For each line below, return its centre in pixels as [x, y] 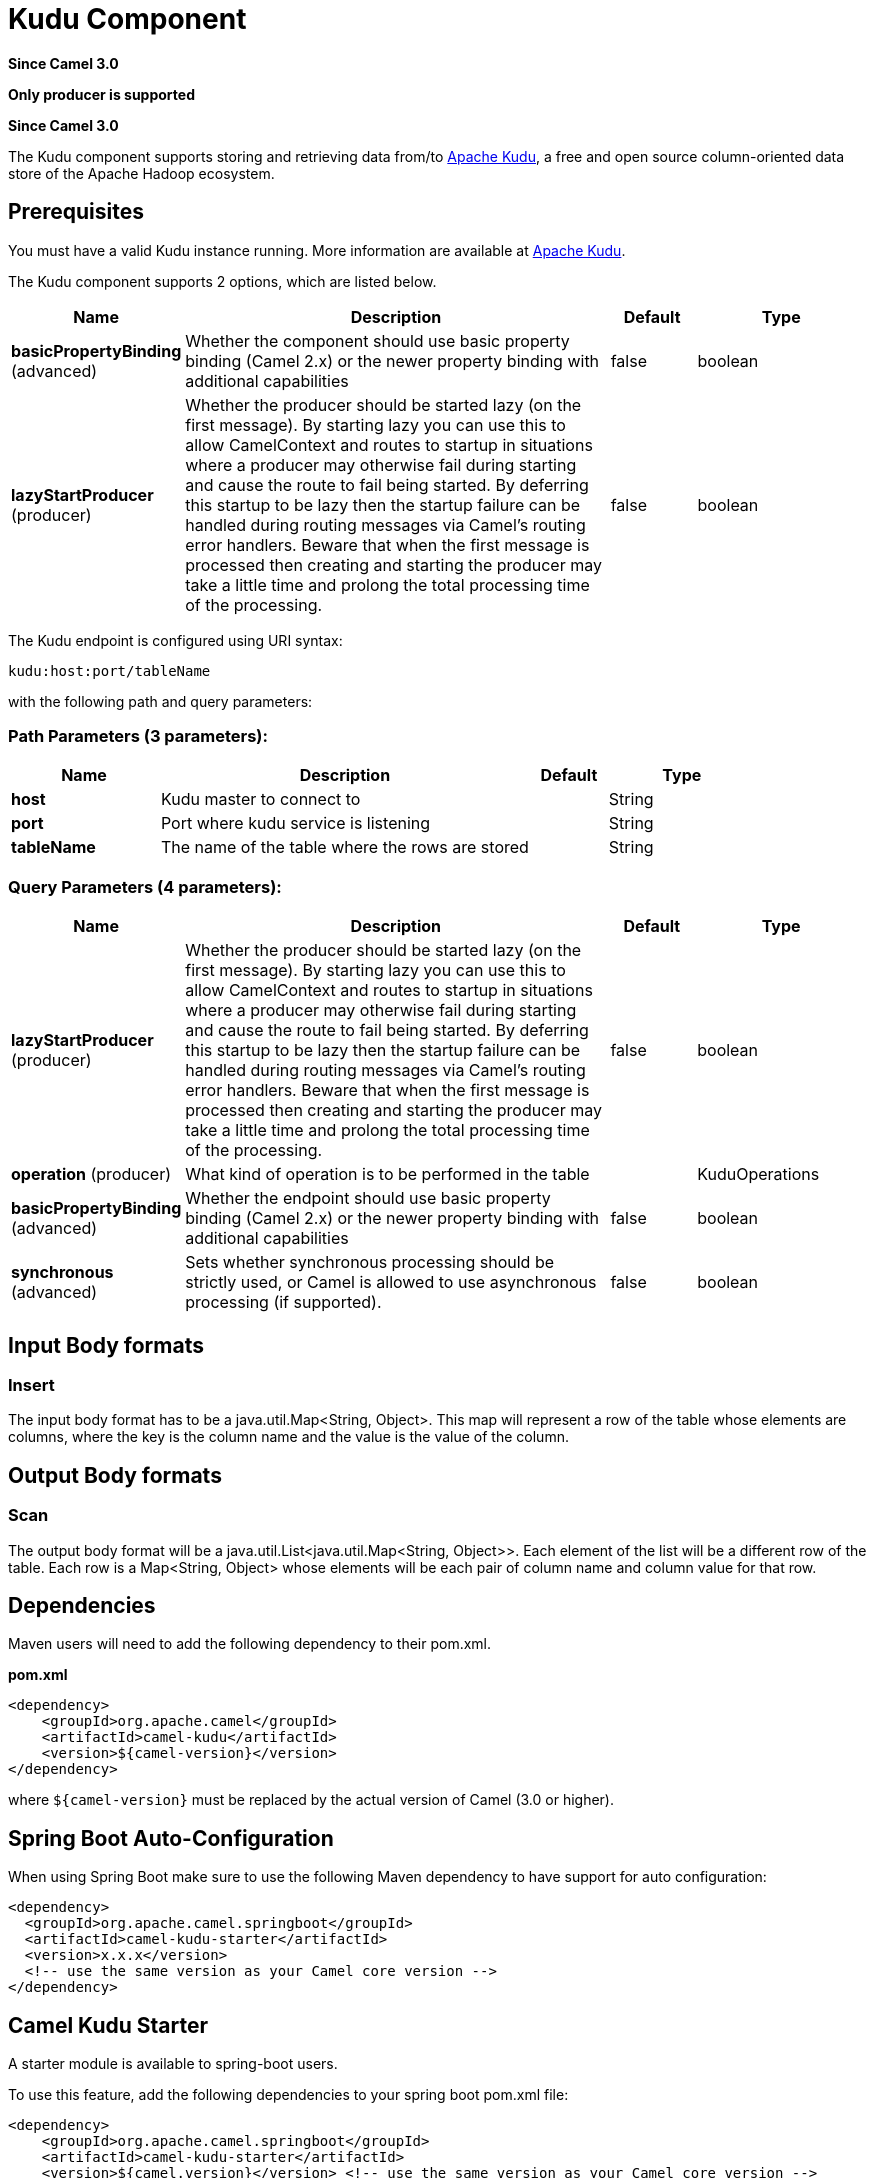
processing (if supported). [283, 1302]
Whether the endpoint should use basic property [368, 1198]
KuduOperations [758, 1174]
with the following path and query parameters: [160, 701]
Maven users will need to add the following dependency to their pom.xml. [250, 1644]
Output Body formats [115, 1475]
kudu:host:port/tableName [109, 670]
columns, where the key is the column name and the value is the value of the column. [288, 1437]
